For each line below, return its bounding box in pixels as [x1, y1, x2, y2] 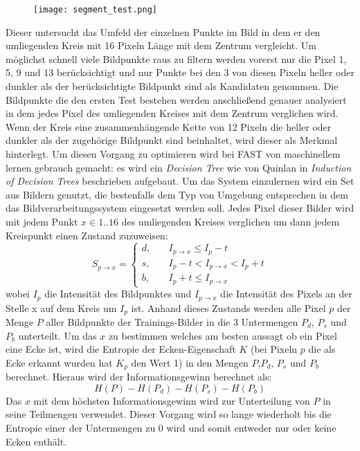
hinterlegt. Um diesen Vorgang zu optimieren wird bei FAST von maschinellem [6, 147, 341, 160]
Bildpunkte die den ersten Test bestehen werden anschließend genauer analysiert [6, 92, 347, 107]
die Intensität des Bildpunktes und [44, 286, 192, 301]
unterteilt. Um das [18, 328, 97, 342]
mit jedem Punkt [6, 214, 78, 228]
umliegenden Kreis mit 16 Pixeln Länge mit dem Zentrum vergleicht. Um [6, 38, 316, 53]
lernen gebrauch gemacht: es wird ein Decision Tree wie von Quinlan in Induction [6, 160, 352, 174]
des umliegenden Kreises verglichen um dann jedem [121, 214, 340, 228]
